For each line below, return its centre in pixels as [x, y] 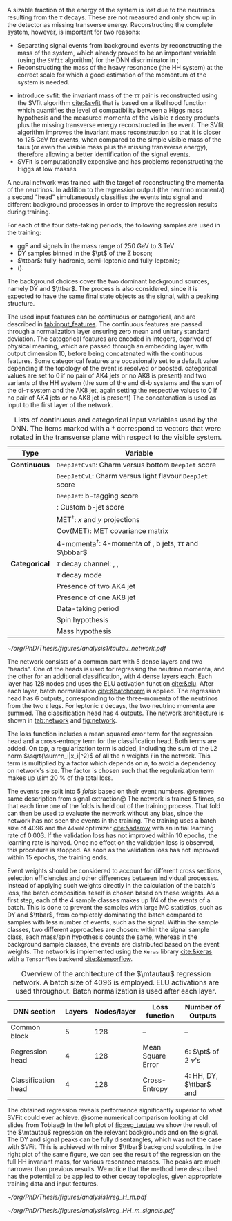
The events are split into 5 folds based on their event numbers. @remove [110, 791]
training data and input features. [53, 1183]
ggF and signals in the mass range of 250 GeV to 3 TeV [96, 246]
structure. [21, 303]
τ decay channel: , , [87, 563]
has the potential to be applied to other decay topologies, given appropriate [115, 1176]
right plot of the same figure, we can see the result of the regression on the [114, 1154]
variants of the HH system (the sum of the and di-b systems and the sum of [115, 383]
